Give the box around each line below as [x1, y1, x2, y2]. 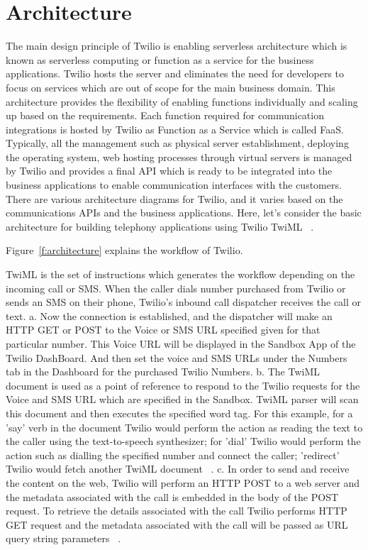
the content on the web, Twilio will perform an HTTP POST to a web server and [6, 475, 360, 490]
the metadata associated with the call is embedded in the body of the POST [6, 489, 339, 504]
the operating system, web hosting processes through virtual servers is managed [6, 149, 352, 164]
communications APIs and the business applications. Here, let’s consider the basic [6, 205, 362, 220]
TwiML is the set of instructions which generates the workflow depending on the [6, 267, 355, 282]
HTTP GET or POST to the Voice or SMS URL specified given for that [6, 322, 320, 337]
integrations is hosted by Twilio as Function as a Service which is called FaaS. [6, 121, 344, 136]
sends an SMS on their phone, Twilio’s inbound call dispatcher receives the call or [6, 295, 362, 309]
